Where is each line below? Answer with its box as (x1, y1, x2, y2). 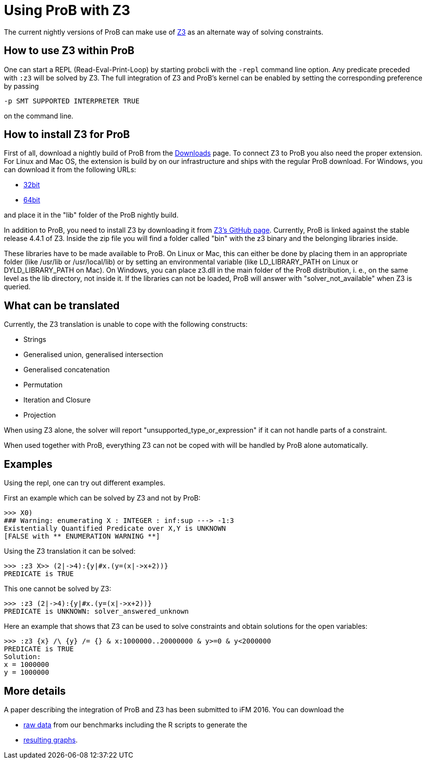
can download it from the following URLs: (4, 165, 136, 174)
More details (4, 684, 66, 697)
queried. (4, 282, 31, 291)
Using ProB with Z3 (4, 2, 131, 19)
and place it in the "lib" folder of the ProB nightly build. (4, 211, 179, 220)
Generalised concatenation (23, 365, 110, 374)
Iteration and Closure (23, 396, 91, 404)
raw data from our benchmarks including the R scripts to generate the (23, 720, 248, 729)
